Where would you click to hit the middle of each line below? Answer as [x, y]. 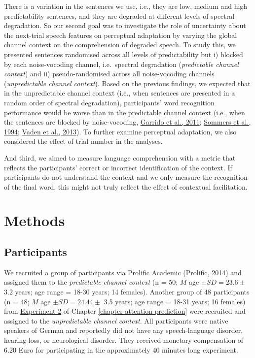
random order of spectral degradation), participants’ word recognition [109, 102]
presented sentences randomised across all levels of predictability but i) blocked [124, 54]
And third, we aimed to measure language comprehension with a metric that [120, 157]
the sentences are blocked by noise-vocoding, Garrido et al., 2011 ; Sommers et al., [127, 122]
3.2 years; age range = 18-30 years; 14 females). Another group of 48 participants [127, 292]
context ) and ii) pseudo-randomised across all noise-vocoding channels [109, 74]
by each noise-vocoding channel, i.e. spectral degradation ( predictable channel [121, 64]
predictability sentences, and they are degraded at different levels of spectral [119, 16]
